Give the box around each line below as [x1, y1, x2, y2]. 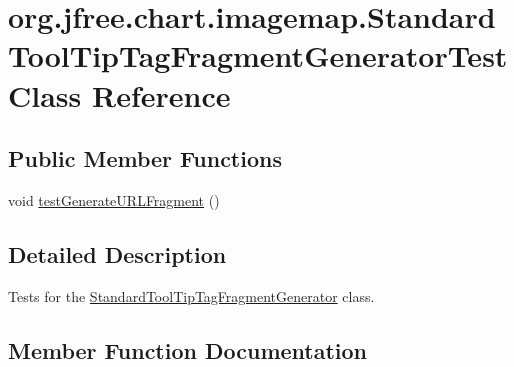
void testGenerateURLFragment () [8, 189, 220, 210]
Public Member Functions [8, 143, 282, 174]
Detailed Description [8, 238, 227, 269]
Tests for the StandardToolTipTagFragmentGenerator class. [8, 285, 375, 306]
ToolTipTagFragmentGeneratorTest [8, 35, 508, 76]
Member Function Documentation [8, 334, 368, 365]
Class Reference [8, 74, 231, 115]
